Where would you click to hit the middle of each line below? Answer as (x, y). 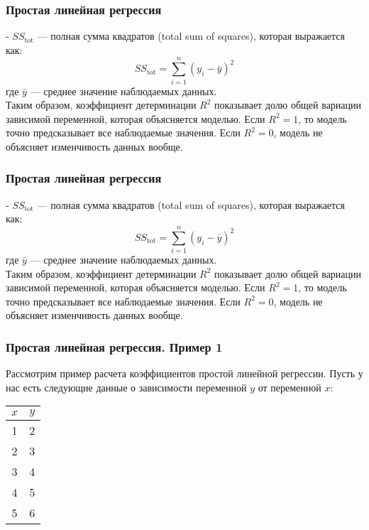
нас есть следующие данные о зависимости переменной (126, 387)
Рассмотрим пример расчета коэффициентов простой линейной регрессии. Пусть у (184, 373)
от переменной (290, 387)
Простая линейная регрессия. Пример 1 (114, 346)
